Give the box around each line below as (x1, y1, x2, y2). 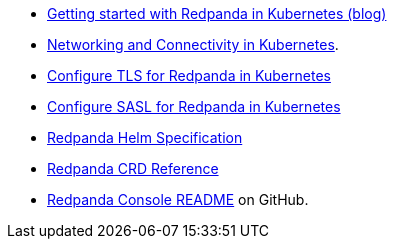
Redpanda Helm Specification (47, 129, 243, 146)
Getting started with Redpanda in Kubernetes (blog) (47, 5, 387, 22)
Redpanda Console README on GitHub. (47, 191, 309, 208)
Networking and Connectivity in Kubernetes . (47, 36, 339, 53)
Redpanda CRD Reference (47, 160, 219, 177)
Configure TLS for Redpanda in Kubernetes (47, 67, 331, 84)
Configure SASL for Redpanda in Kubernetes (47, 98, 341, 115)
